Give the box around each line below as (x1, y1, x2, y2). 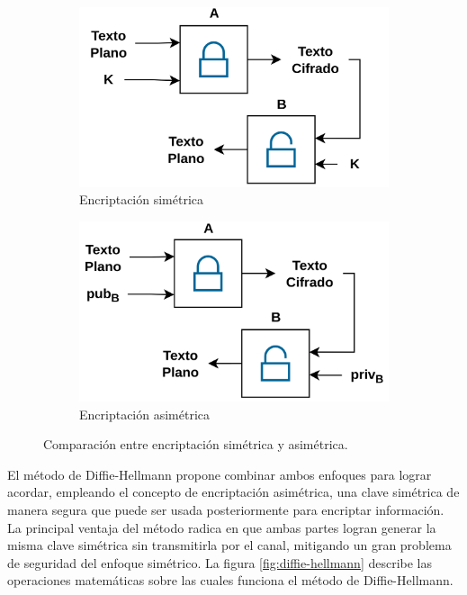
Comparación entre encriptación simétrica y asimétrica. (43, 435, 348, 454)
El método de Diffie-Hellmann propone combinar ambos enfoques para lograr (7, 464, 432, 483)
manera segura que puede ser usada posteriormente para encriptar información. (7, 500, 445, 518)
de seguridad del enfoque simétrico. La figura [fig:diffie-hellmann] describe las (7, 553, 433, 572)
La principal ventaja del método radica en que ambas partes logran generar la (7, 518, 436, 536)
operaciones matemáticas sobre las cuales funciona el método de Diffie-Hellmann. (7, 571, 454, 590)
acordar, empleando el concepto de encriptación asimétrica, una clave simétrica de (7, 482, 460, 501)
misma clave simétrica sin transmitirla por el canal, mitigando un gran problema (7, 536, 452, 554)
